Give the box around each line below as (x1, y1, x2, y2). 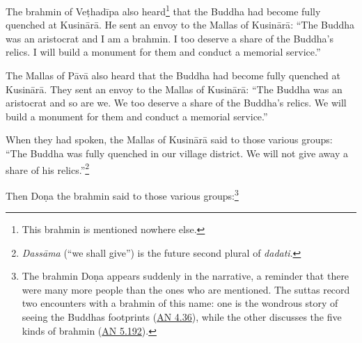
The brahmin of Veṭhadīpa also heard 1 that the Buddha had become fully (6, 2, 321, 18)
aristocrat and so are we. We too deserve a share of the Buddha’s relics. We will (6, 95, 347, 110)
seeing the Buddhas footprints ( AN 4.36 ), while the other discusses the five (22, 310, 342, 324)
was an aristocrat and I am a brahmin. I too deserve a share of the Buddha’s (6, 31, 333, 45)
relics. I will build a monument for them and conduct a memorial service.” (6, 45, 321, 59)
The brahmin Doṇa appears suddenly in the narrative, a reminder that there (22, 269, 349, 283)
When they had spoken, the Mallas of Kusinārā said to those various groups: (6, 132, 333, 147)
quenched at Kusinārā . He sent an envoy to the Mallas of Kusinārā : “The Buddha (6, 17, 355, 32)
